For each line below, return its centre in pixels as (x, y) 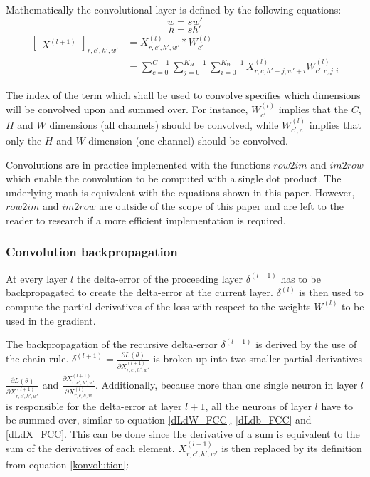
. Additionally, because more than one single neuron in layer (226, 384)
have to (337, 405)
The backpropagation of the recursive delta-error (112, 344)
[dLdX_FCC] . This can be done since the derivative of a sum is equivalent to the (183, 433)
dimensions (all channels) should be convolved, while (164, 124)
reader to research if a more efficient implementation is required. (146, 220)
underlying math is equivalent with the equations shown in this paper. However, (180, 192)
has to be (301, 278)
